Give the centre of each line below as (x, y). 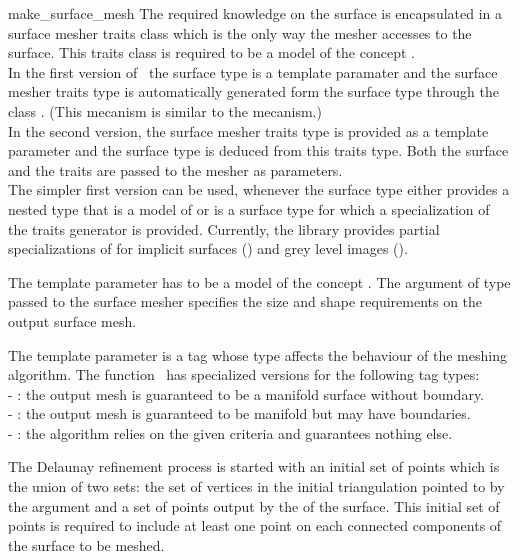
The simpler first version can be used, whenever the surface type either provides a (259, 189)
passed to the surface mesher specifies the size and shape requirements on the (245, 301)
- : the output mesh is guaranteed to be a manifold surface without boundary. (246, 393)
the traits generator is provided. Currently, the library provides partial (224, 228)
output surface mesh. (72, 320)
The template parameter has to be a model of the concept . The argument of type (259, 281)
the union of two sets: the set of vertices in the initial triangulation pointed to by (256, 486)
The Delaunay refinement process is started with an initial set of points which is (254, 466)
